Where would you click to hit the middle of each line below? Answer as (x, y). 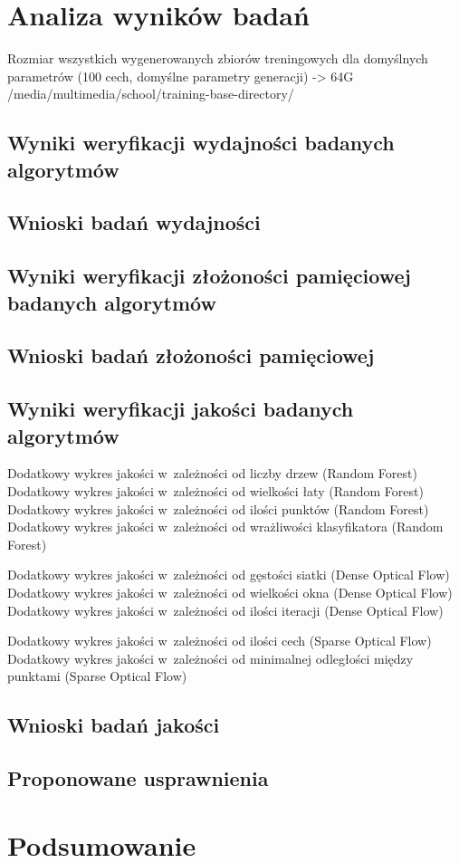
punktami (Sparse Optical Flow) (97, 676)
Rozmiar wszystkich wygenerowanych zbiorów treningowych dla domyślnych (218, 58)
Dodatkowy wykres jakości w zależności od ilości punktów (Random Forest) (218, 508)
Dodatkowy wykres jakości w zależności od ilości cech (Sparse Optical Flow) (220, 641)
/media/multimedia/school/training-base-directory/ (151, 94)
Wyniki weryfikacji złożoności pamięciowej (209, 276)
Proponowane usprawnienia (138, 778)
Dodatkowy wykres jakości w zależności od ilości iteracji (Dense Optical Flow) (225, 610)
